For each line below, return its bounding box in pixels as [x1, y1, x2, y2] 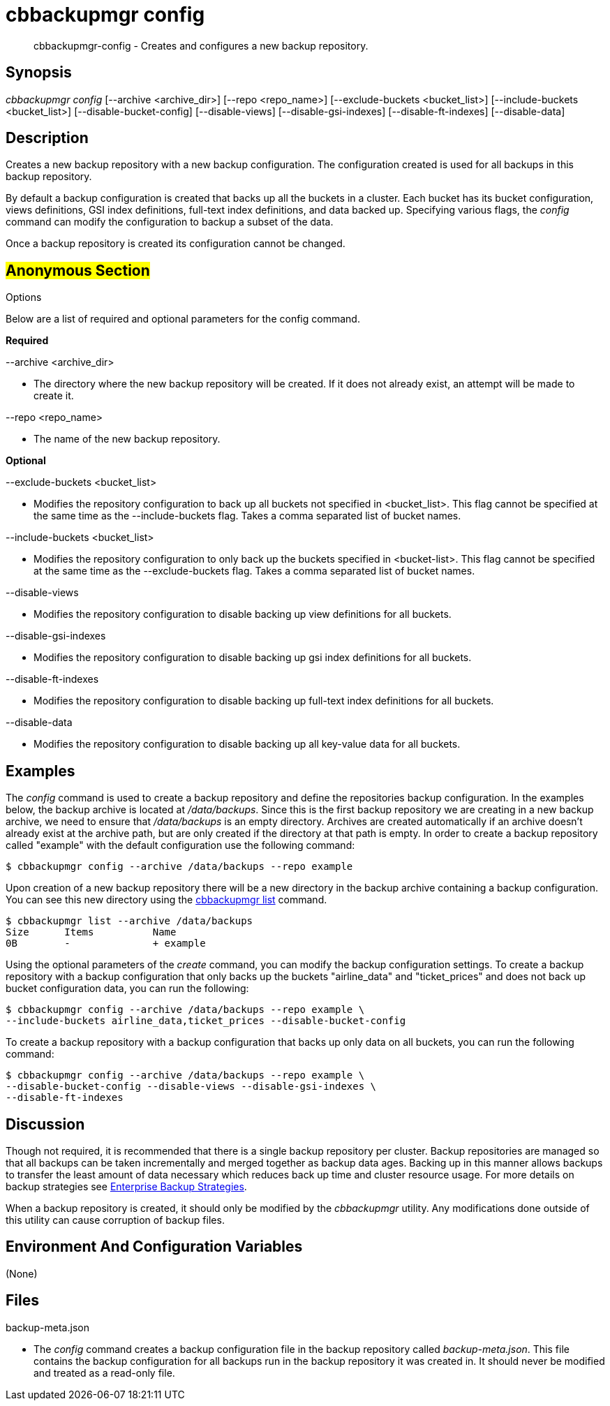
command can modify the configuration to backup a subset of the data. [6, 216, 334, 228]
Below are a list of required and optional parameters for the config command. [6, 313, 360, 325]
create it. [34, 390, 74, 402]
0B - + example [6, 938, 206, 949]
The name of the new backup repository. [34, 433, 221, 445]
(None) [6, 1267, 38, 1280]
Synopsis [6, 64, 72, 82]
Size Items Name [6, 926, 177, 938]
